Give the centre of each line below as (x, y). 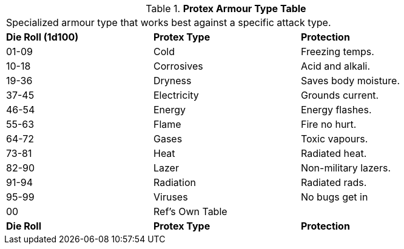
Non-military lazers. (345, 168)
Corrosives (178, 66)
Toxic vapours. (334, 139)
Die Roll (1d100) (42, 37)
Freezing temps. (337, 51)
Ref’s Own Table (190, 211)
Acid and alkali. (335, 66)
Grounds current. (340, 95)
